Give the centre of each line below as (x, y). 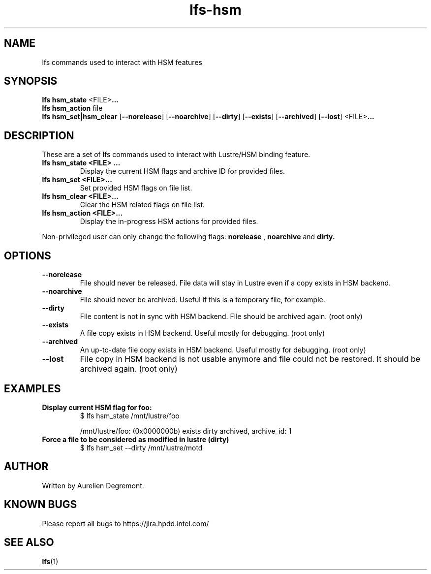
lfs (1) (50, 561)
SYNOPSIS (31, 81)
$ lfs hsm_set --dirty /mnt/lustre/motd (141, 447)
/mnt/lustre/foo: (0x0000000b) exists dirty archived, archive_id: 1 (186, 431)
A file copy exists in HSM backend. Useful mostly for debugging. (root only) (202, 333)
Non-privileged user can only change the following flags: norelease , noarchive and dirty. (188, 237)
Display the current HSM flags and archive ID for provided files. (182, 171)
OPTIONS (28, 255)
